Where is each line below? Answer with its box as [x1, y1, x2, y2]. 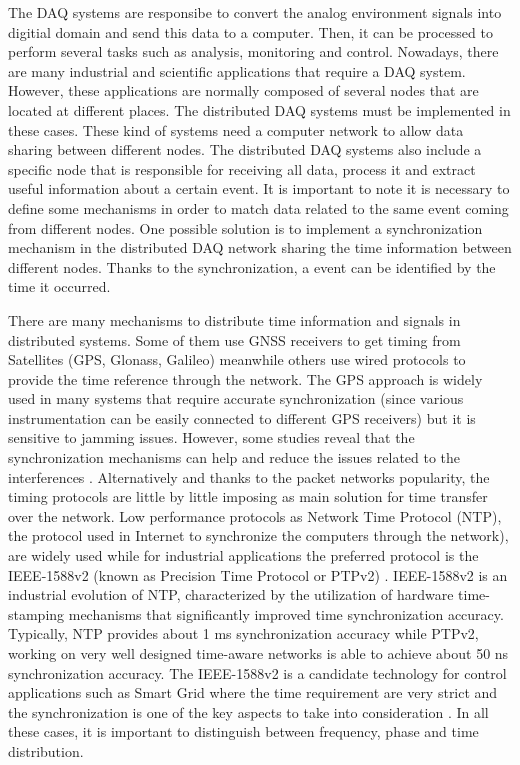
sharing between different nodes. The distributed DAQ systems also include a [8, 139, 482, 160]
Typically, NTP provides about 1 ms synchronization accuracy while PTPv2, [8, 623, 479, 644]
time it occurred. [8, 276, 111, 297]
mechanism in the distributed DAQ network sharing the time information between [8, 237, 512, 258]
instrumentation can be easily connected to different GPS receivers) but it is [8, 407, 476, 428]
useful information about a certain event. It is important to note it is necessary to [8, 178, 510, 199]
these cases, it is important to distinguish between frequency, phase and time [8, 721, 479, 742]
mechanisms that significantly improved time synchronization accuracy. [68, 603, 504, 624]
